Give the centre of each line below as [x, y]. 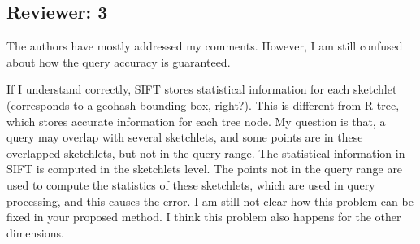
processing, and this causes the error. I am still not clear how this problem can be [210, 200]
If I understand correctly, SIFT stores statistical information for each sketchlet [202, 89]
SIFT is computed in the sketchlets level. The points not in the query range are [205, 169]
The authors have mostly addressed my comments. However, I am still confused [205, 46]
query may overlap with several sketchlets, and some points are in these [185, 137]
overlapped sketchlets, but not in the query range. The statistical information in [206, 152]
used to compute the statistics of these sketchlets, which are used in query [191, 184]
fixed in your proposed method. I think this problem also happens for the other [204, 217]
